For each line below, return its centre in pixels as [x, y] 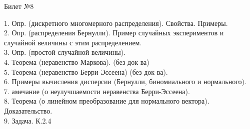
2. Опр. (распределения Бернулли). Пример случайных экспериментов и [114, 33]
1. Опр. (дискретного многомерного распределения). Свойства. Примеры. [116, 23]
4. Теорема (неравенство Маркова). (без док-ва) [77, 62]
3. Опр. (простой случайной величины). [65, 52]
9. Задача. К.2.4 [28, 120]
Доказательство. [28, 110]
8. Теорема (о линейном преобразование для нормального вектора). [107, 101]
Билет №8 [19, 6]
